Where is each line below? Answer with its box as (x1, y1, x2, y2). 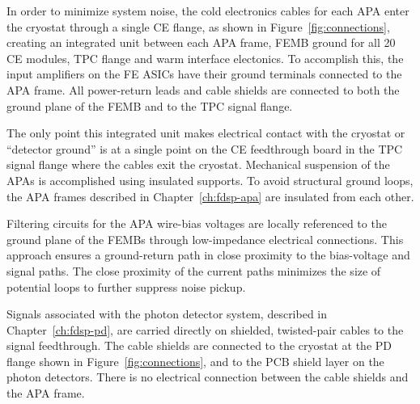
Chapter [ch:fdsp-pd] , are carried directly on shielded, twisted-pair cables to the (6, 321, 404, 338)
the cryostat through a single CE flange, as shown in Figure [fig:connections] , (6, 18, 390, 35)
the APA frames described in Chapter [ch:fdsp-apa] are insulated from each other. (6, 187, 414, 204)
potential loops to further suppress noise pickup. (6, 278, 246, 295)
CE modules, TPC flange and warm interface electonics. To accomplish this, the (6, 49, 404, 66)
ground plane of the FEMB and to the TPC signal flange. (6, 97, 293, 114)
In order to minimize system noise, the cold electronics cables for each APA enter (6, 2, 409, 19)
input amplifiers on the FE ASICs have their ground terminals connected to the (6, 65, 402, 82)
